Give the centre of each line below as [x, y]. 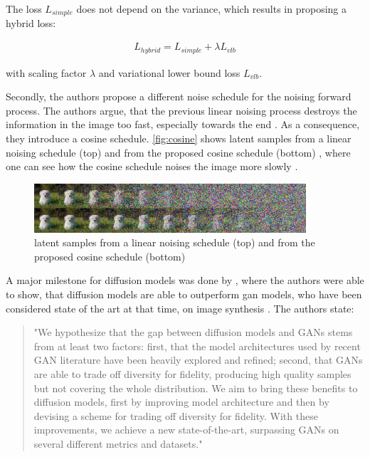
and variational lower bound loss [169, 72]
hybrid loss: [31, 23]
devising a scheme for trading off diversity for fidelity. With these [176, 415]
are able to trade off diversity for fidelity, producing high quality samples [192, 374]
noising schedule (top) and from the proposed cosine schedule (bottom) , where [178, 152]
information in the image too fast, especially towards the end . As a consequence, [183, 124]
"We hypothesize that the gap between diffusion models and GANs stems [193, 332]
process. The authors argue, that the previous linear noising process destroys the [181, 110]
